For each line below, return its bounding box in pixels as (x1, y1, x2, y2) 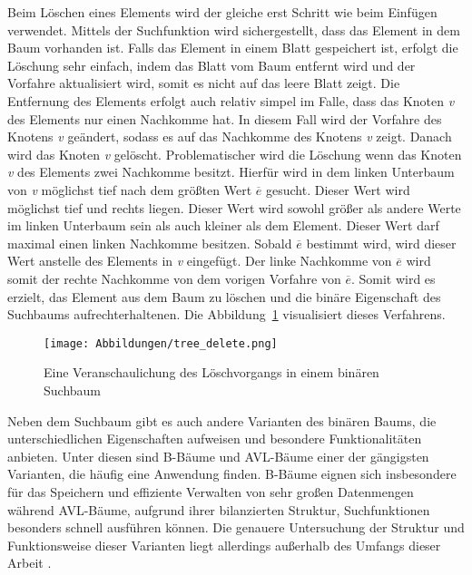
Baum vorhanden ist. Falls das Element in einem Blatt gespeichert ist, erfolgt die (7, 38, 458, 57)
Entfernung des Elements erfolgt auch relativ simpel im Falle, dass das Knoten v (7, 91, 455, 110)
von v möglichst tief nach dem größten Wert (7, 180, 252, 199)
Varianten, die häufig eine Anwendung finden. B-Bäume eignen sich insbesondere (7, 464, 457, 483)
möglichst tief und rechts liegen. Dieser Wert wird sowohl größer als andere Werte (7, 198, 461, 217)
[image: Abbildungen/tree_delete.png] (44, 336, 278, 350)
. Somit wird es (350, 268, 436, 287)
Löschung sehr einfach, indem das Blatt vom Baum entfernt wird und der (7, 55, 416, 74)
